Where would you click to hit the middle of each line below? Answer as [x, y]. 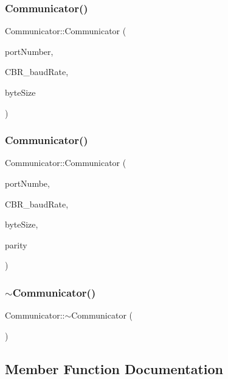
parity [16, 244]
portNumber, [29, 51]
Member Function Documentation [114, 368]
